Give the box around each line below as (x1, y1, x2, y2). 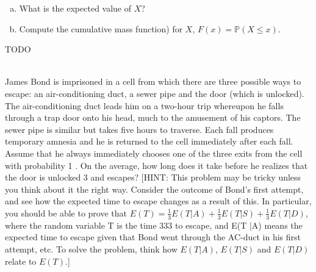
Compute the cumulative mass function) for (19, 22, 183, 35)
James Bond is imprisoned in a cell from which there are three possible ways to (5, 75, 301, 88)
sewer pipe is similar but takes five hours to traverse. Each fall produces (5, 123, 274, 135)
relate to (5, 254, 37, 267)
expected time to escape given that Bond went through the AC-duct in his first (5, 231, 301, 243)
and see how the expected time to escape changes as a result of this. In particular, (5, 195, 312, 207)
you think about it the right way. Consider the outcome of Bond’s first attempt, (5, 182, 304, 195)
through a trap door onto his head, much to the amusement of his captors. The (5, 111, 301, 124)
